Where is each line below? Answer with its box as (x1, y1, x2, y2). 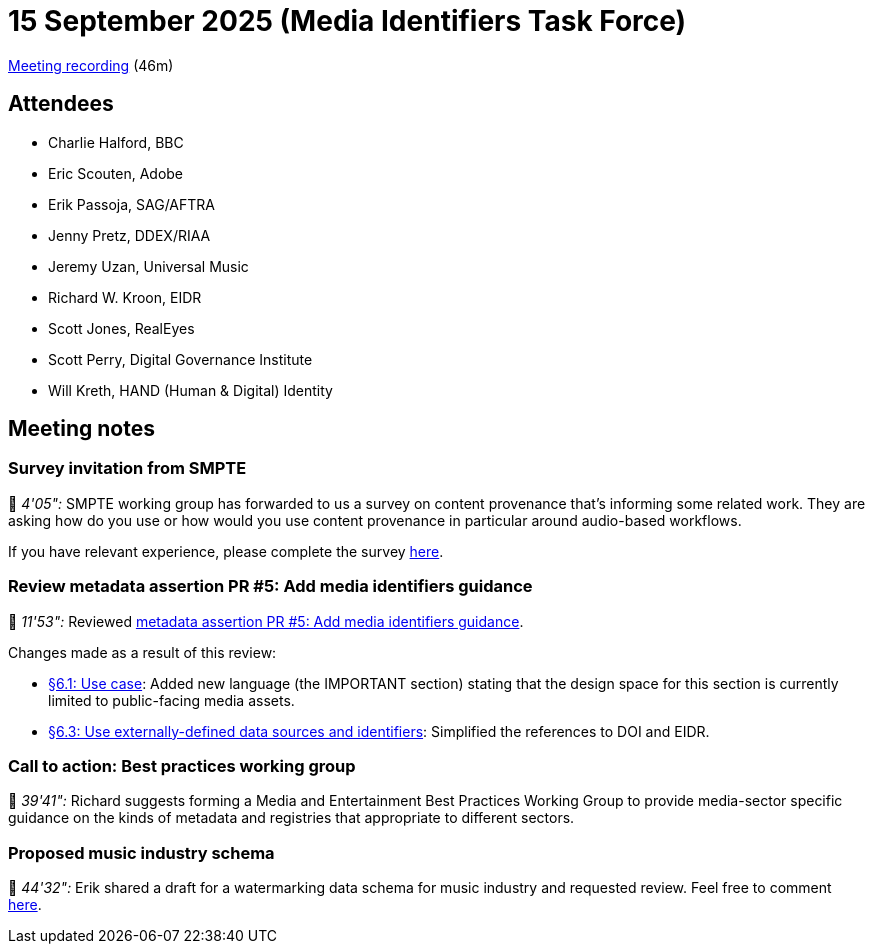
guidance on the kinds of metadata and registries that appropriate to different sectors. (8, 809, 575, 827)
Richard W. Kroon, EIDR (48, 288, 202, 306)
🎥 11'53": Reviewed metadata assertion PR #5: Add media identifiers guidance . (8, 612, 524, 630)
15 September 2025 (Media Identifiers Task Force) (8, 4, 687, 38)
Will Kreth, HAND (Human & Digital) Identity (48, 381, 333, 399)
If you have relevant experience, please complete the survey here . (8, 542, 444, 560)
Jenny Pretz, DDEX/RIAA (48, 226, 211, 244)
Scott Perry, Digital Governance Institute (48, 350, 313, 368)
